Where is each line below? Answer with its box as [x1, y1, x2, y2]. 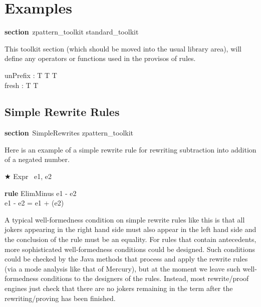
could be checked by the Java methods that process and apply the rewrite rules [5, 253, 248, 264]
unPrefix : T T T [5, 69, 57, 80]
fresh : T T [5, 79, 39, 90]
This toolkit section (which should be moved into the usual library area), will [5, 43, 241, 53]
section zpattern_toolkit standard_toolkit [5, 26, 139, 37]
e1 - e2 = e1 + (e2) [5, 197, 64, 208]
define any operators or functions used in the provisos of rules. [5, 53, 196, 63]
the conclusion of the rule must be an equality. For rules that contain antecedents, [5, 234, 256, 244]
